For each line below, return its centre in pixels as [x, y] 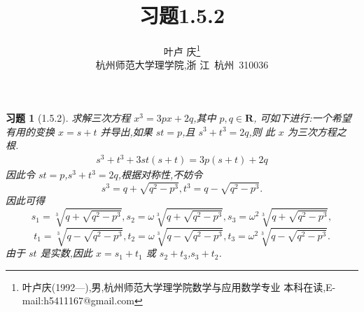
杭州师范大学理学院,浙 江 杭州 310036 [182, 65]
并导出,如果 [126, 131]
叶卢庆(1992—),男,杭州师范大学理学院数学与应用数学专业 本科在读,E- [179, 286]
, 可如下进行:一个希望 [302, 117]
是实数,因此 [66, 253]
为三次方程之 [317, 131]
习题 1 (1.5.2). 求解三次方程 [68, 117]
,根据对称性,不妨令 [160, 175]
